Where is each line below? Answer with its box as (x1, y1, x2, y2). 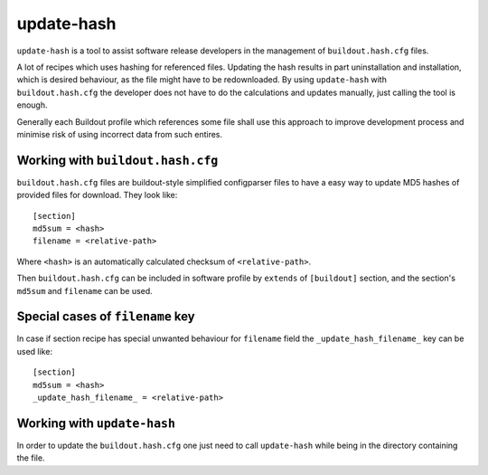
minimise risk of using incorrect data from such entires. (16, 128, 223, 139)
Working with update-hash (16, 415, 176, 431)
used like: (16, 346, 53, 356)
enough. (16, 100, 49, 110)
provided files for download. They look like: (16, 190, 178, 201)
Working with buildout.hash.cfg (16, 152, 219, 167)
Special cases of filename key (16, 309, 195, 325)
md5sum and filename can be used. (16, 285, 153, 296)
